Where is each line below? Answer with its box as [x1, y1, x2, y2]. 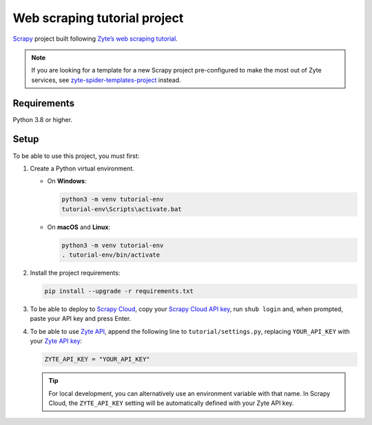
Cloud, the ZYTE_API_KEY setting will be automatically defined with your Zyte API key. [48, 399, 294, 407]
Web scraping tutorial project [12, 10, 184, 26]
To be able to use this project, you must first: [12, 152, 140, 160]
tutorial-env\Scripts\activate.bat [61, 205, 182, 213]
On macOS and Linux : [47, 223, 110, 231]
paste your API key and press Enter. [30, 315, 132, 323]
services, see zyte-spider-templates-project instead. [31, 76, 182, 84]
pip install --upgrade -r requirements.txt [44, 287, 194, 295]
